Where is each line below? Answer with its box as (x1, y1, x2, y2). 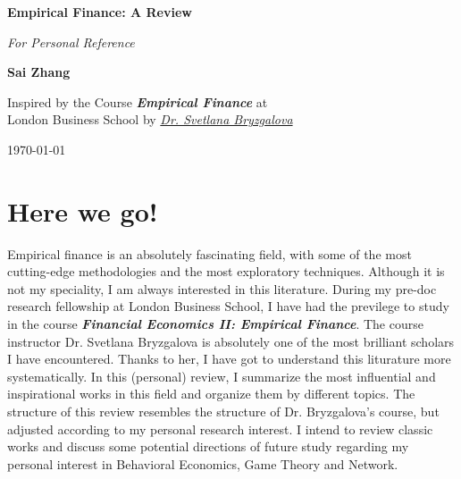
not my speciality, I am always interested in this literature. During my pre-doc (7, 279, 437, 298)
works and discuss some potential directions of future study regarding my (7, 437, 409, 456)
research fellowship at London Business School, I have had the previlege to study (7, 297, 449, 315)
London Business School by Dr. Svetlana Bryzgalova (7, 110, 293, 129)
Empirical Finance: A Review (7, 3, 192, 21)
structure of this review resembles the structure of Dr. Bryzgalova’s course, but (7, 402, 440, 421)
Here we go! (7, 192, 158, 229)
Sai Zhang (7, 63, 71, 81)
